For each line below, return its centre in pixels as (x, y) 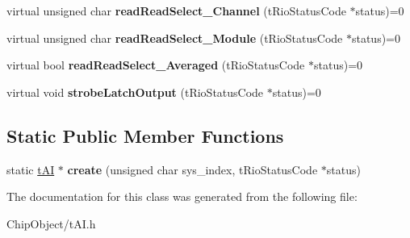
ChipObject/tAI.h (51, 223)
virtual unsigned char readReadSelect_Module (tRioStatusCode (175, 38)
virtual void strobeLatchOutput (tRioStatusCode (135, 92)
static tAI (31, 169)
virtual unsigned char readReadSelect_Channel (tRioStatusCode (176, 10)
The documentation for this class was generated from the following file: (182, 196)
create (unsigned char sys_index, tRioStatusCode (192, 169)
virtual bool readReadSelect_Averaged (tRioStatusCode (156, 65)
